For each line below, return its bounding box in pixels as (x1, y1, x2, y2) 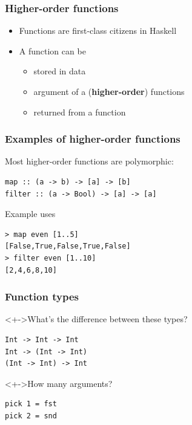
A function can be (19, 44, 86, 57)
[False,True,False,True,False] (5, 242, 131, 251)
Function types (5, 289, 79, 304)
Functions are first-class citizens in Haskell (19, 24, 177, 37)
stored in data (33, 65, 86, 77)
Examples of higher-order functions (5, 131, 180, 146)
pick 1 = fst (5, 400, 57, 409)
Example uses (5, 207, 56, 220)
